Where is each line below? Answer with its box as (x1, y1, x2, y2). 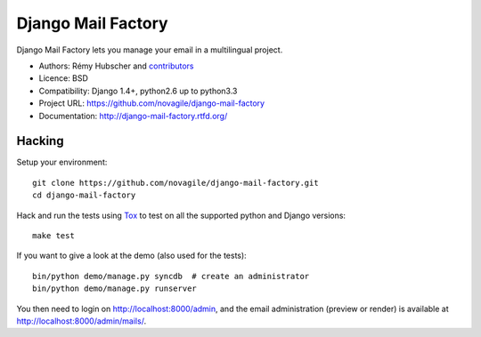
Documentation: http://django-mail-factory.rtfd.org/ (38, 110, 228, 121)
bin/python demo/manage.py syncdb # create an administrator (32, 271, 310, 281)
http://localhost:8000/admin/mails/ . (16, 316, 147, 326)
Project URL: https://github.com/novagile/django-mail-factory (38, 98, 265, 108)
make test (32, 230, 75, 240)
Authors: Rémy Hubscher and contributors (38, 60, 194, 71)
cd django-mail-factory (32, 190, 136, 200)
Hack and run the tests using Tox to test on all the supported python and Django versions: (16, 210, 346, 221)
